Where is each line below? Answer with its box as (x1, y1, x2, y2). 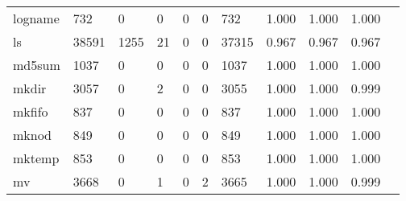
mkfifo (13, 102, 48, 121)
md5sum (13, 55, 60, 74)
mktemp (13, 149, 60, 167)
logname (13, 9, 60, 27)
